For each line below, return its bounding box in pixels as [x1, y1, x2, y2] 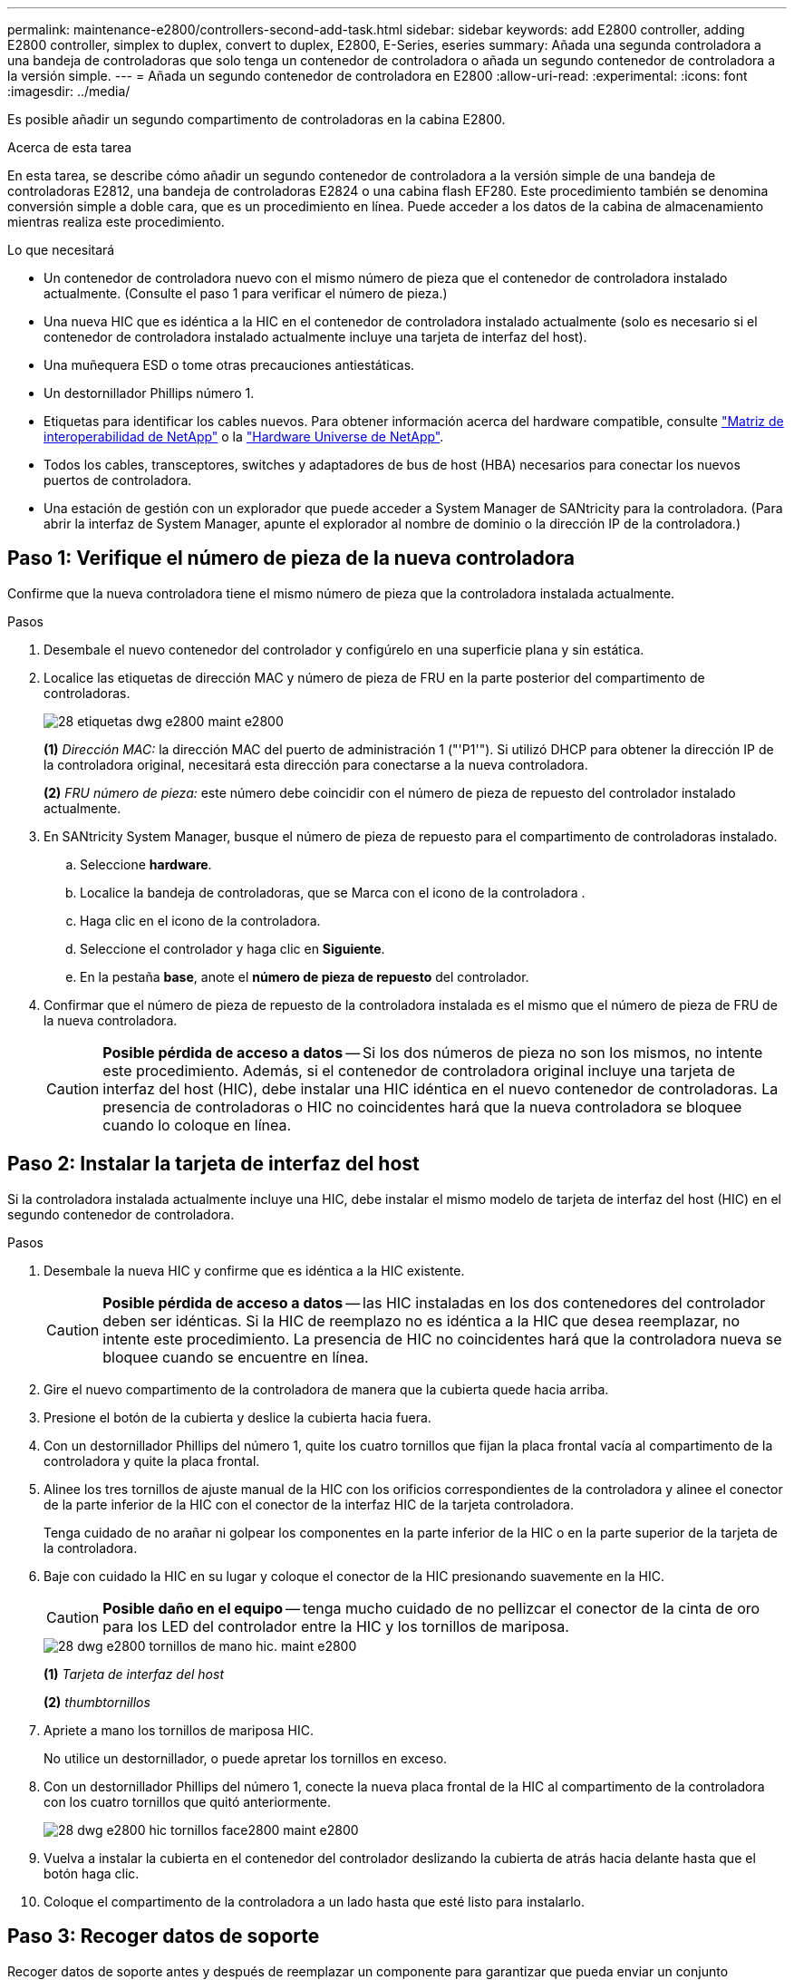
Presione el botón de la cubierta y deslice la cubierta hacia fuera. [44, 1409, 431, 1425]
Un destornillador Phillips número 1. [44, 385, 255, 401]
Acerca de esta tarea [7, 140, 132, 155]
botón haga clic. [44, 1865, 140, 1881]
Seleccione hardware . [80, 856, 212, 872]
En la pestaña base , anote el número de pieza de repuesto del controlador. [80, 968, 529, 985]
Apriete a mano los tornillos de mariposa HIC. [44, 1722, 315, 1738]
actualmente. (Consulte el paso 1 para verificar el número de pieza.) [44, 286, 448, 301]
